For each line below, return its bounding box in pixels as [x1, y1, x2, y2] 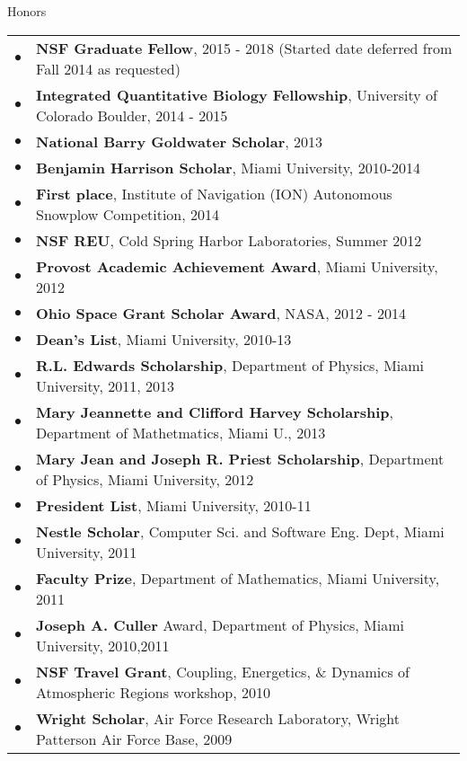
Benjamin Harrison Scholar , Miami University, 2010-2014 [36, 156, 420, 178]
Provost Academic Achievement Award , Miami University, [36, 255, 438, 277]
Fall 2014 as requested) [36, 58, 181, 79]
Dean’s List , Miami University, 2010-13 [36, 328, 292, 350]
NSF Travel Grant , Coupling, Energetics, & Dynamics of [36, 660, 410, 682]
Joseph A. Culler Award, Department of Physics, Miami [36, 614, 404, 635]
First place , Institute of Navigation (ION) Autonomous [36, 182, 392, 204]
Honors [7, 2, 47, 20]
